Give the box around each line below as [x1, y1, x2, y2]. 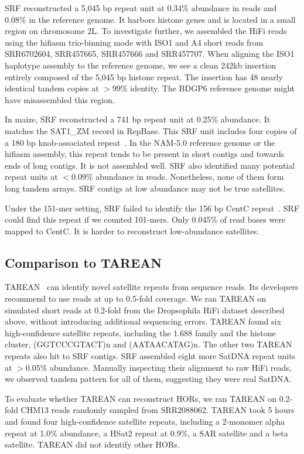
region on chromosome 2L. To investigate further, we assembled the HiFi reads [5, 25, 287, 37]
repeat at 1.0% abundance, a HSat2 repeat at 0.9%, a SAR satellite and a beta [5, 426, 288, 439]
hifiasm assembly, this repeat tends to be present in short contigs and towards [5, 148, 285, 160]
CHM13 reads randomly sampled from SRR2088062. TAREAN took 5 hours [21, 404, 295, 416]
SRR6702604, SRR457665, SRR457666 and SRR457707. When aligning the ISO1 [5, 47, 295, 60]
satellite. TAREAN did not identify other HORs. [5, 438, 180, 450]
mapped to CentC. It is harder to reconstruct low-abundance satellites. [5, 224, 259, 237]
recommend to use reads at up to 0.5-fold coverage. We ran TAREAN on [5, 292, 267, 305]
